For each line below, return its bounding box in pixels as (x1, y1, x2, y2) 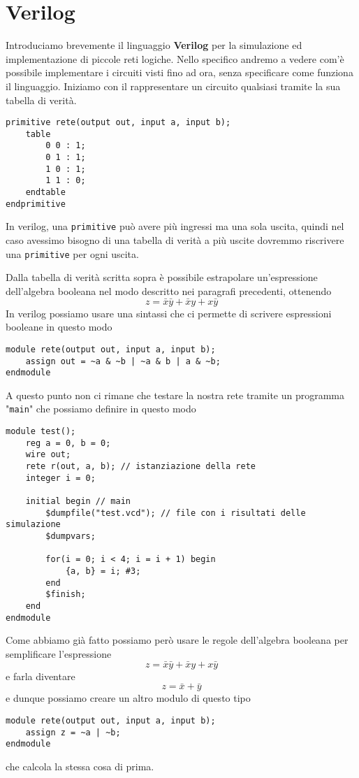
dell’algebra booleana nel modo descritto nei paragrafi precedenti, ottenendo (6, 283, 332, 298)
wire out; (25, 449, 71, 460)
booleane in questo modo (6, 319, 112, 334)
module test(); (6, 426, 76, 437)
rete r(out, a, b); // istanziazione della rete (25, 461, 256, 472)
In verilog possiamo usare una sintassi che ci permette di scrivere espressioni (6, 305, 332, 320)
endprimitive (6, 199, 66, 209)
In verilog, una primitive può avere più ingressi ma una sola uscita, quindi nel (6, 219, 344, 233)
